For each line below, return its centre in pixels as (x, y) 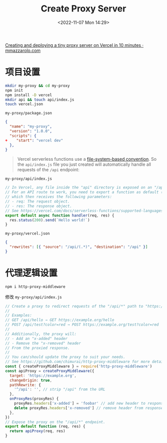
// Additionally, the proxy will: (41, 334)
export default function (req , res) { (45, 427)
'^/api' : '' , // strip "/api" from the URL (60, 389)
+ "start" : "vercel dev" (34, 140)
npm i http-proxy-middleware (35, 287)
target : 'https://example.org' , (43, 376)
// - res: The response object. (39, 206)
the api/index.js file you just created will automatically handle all (84, 164)
